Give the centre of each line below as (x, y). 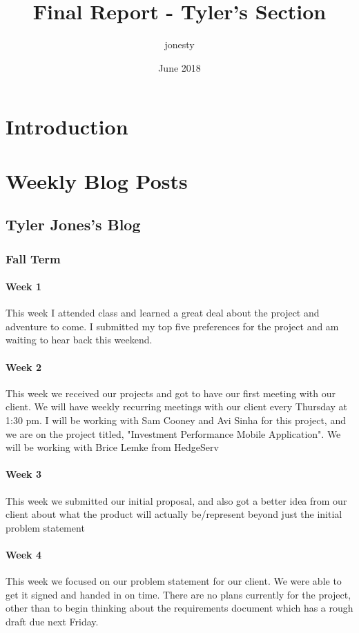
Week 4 (23, 555)
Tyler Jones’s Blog (73, 224)
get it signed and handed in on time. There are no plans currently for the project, (178, 594)
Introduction (67, 127)
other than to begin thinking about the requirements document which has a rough (179, 608)
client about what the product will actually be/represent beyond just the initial (174, 514)
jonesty (179, 44)
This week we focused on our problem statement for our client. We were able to (174, 581)
